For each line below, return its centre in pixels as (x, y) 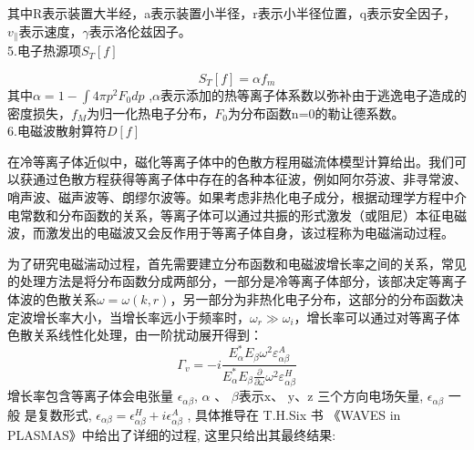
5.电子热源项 (44, 51)
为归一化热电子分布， (151, 112)
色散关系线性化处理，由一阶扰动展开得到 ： (135, 335)
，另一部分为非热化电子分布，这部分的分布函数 (310, 298)
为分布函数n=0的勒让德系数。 (316, 112)
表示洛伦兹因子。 (140, 31)
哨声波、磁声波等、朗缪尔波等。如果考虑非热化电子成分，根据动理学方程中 (231, 197)
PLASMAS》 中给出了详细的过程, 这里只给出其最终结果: (172, 434)
